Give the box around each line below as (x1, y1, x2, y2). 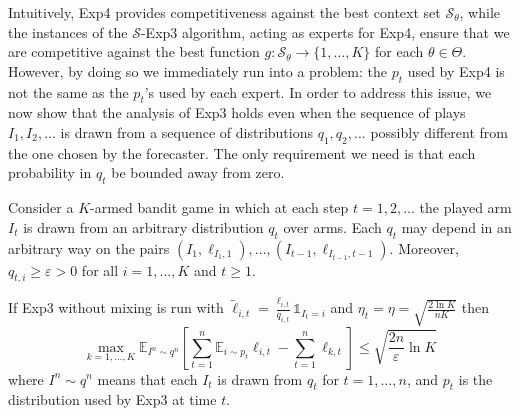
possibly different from (370, 121, 508, 142)
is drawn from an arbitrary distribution (23, 216, 264, 237)
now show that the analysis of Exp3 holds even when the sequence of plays (8, 102, 466, 123)
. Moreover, (389, 237, 459, 258)
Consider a (8, 197, 74, 218)
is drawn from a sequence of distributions (60, 121, 314, 142)
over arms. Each (283, 216, 382, 237)
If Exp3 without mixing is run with (8, 297, 224, 318)
